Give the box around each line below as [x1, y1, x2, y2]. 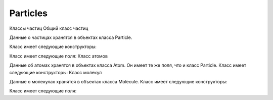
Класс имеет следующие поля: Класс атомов [9, 53, 108, 59]
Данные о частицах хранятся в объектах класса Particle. [9, 34, 132, 40]
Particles [9, 8, 48, 19]
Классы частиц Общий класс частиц [9, 25, 88, 31]
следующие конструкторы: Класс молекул [9, 69, 102, 75]
